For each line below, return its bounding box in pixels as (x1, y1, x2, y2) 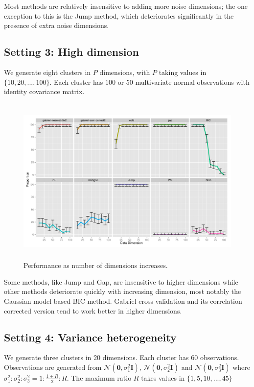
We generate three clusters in (4, 352, 92, 363)
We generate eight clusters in (4, 67, 91, 77)
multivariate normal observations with (135, 76, 250, 87)
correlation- (210, 295, 245, 306)
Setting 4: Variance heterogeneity (4, 329, 177, 344)
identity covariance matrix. (4, 86, 85, 97)
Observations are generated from (4, 362, 102, 372)
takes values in (141, 372, 185, 383)
